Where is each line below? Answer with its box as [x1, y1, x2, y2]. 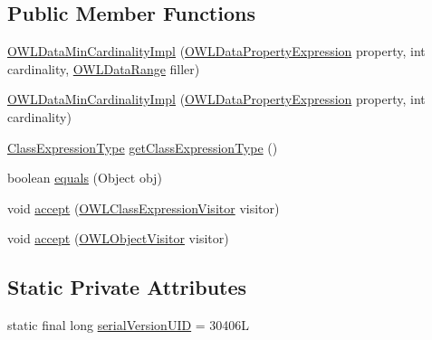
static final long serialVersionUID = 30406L [7, 316, 250, 335]
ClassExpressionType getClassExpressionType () [7, 137, 278, 156]
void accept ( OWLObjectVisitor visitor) [7, 229, 229, 248]
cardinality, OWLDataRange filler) [7, 59, 200, 78]
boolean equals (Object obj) [7, 168, 162, 187]
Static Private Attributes [7, 273, 247, 301]
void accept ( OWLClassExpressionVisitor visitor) [7, 198, 280, 217]
